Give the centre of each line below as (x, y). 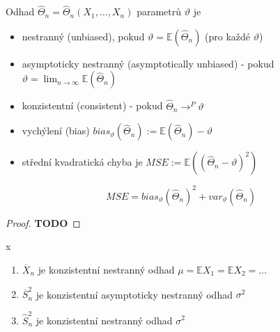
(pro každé (228, 36)
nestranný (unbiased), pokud (83, 36)
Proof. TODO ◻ (43, 222)
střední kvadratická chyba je (82, 162)
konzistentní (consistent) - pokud (92, 105)
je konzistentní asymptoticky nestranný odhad (134, 294)
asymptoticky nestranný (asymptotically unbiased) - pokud (148, 63)
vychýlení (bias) (56, 131)
